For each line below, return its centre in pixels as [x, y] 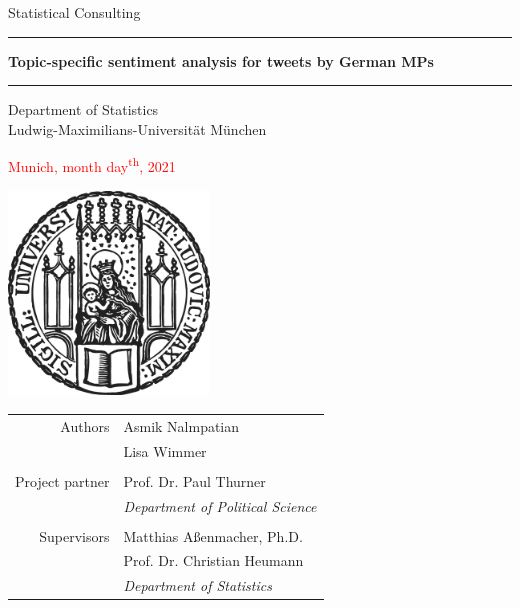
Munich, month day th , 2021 [92, 165]
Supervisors [74, 535]
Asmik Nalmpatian [181, 425]
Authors [85, 425]
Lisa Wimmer [165, 450]
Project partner [62, 480]
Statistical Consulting [74, 12]
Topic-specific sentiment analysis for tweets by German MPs [221, 60]
